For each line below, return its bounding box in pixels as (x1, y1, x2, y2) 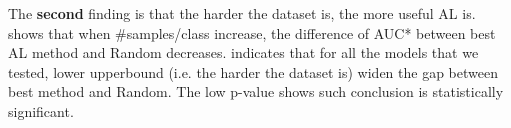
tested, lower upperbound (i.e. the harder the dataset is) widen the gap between (8, 61, 498, 82)
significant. (8, 100, 74, 121)
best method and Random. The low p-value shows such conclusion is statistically (8, 81, 504, 102)
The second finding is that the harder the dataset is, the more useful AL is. (8, 3, 476, 23)
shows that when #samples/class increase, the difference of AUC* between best (8, 22, 496, 43)
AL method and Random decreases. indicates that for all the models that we (8, 42, 479, 63)
